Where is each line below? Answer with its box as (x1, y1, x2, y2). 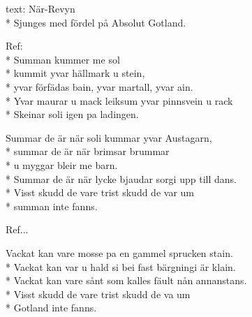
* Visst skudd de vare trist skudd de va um (6, 286, 191, 301)
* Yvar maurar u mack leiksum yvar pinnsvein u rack (6, 93, 233, 108)
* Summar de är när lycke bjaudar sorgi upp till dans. (6, 171, 237, 186)
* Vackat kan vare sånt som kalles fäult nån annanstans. (6, 273, 247, 288)
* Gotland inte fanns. (6, 300, 97, 315)
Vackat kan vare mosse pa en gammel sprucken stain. (6, 245, 233, 260)
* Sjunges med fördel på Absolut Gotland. (6, 15, 186, 29)
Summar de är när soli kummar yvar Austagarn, (6, 130, 212, 145)
